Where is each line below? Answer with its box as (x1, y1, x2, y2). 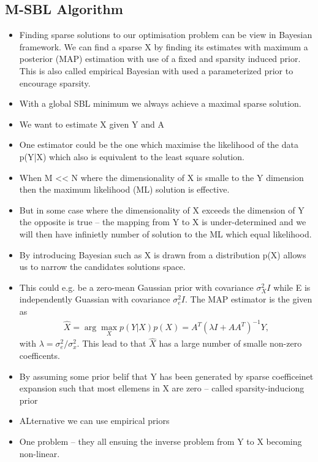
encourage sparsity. (19, 76, 91, 89)
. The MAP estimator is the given (185, 293, 312, 306)
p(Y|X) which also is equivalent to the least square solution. (19, 150, 244, 163)
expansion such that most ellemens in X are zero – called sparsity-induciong (19, 382, 305, 395)
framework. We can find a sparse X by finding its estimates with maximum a (19, 40, 308, 53)
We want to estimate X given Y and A (19, 117, 164, 130)
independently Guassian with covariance (19, 293, 170, 306)
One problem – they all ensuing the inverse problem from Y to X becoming (19, 435, 302, 448)
